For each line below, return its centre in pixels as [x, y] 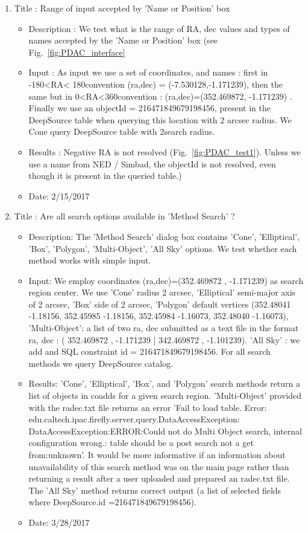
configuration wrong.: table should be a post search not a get [141, 443]
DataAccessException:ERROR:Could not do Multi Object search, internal [165, 431]
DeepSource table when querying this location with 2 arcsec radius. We [160, 119]
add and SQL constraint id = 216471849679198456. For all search [149, 351]
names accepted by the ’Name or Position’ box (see [123, 40]
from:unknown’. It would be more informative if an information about [157, 454]
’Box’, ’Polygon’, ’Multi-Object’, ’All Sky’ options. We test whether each [163, 248]
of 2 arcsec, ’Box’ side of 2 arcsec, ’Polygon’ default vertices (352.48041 [160, 304]
